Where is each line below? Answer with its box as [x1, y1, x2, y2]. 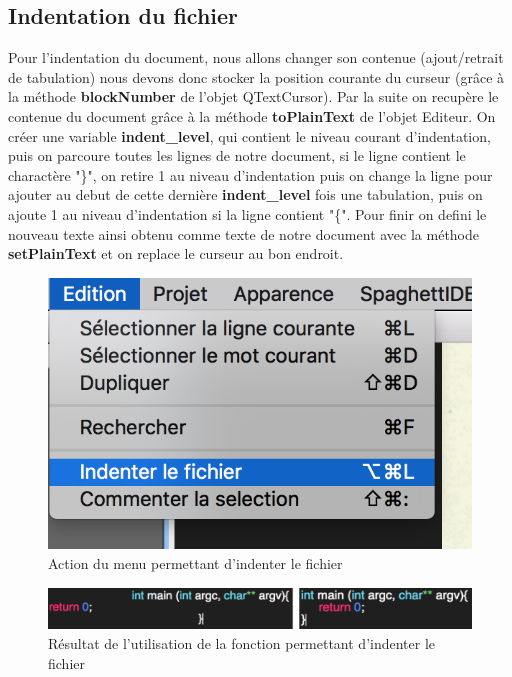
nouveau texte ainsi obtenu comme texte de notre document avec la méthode [8, 223, 480, 244]
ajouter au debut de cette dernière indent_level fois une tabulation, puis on [8, 184, 483, 205]
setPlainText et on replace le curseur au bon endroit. [8, 243, 344, 264]
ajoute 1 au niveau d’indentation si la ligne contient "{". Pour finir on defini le [8, 203, 487, 224]
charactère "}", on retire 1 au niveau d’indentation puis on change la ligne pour [8, 164, 493, 185]
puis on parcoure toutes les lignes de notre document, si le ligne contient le [8, 145, 466, 166]
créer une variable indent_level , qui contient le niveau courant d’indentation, [8, 125, 491, 146]
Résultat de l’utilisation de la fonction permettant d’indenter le [48, 632, 436, 653]
